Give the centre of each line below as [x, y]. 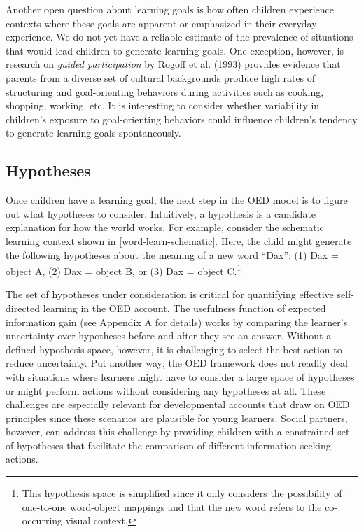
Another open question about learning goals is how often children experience [170, 9]
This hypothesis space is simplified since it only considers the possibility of [182, 493]
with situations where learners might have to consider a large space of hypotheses [180, 376]
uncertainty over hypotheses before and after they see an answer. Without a [169, 336]
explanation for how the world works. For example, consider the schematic [165, 227]
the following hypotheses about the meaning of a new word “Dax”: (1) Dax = [172, 254]
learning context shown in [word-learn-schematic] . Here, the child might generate [179, 240]
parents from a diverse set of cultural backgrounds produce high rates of [161, 77]
